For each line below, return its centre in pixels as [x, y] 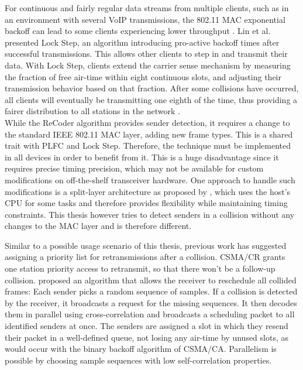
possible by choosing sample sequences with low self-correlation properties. [138, 360]
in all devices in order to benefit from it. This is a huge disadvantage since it [142, 157]
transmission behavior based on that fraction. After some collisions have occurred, [152, 88]
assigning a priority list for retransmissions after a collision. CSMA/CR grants [145, 257]
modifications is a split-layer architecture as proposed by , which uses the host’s [148, 191]
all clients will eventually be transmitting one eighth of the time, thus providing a [151, 99]
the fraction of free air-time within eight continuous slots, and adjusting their [143, 76]
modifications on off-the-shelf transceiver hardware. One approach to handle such [150, 179]
